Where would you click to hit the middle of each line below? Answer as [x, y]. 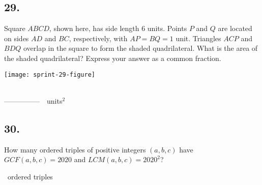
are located [235, 28]
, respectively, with [98, 38]
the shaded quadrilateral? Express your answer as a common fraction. [113, 58]
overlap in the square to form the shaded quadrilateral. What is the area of [140, 48]
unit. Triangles [198, 38]
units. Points [167, 28]
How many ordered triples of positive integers [75, 149]
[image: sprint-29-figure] [50, 74]
